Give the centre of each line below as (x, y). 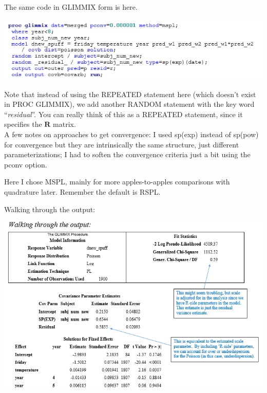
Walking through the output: (50, 209)
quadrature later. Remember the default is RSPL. (82, 192)
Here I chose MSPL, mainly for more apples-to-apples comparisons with (117, 182)
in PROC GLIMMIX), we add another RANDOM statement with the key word (129, 104)
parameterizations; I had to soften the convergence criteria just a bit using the (127, 154)
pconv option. (26, 164)
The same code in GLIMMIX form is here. (71, 7)
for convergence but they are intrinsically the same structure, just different (122, 144)
